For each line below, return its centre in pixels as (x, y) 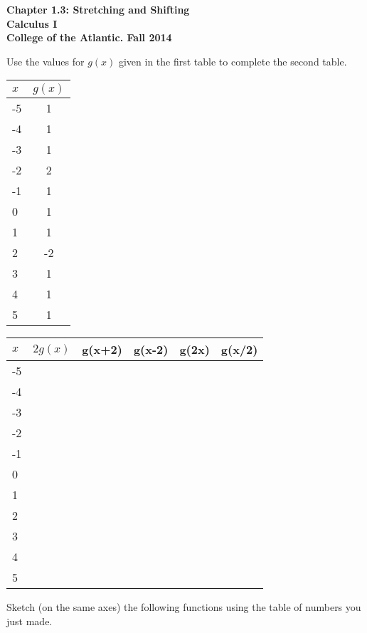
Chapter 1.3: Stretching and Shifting (98, 9)
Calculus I (32, 23)
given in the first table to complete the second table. (233, 61)
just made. (30, 621)
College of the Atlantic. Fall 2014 (89, 37)
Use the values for (46, 61)
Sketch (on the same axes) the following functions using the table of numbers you (184, 607)
